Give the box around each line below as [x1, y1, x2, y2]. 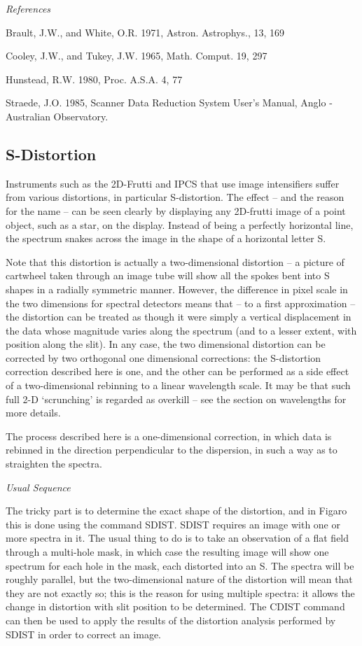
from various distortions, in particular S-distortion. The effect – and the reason [6, 190, 344, 204]
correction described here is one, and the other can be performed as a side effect [6, 364, 349, 379]
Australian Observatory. [6, 108, 109, 123]
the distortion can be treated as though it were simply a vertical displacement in [6, 309, 351, 324]
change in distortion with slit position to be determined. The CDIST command [6, 599, 345, 614]
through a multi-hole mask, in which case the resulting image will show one [6, 545, 329, 559]
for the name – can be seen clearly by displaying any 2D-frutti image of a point [6, 203, 346, 218]
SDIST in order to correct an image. [6, 626, 162, 641]
